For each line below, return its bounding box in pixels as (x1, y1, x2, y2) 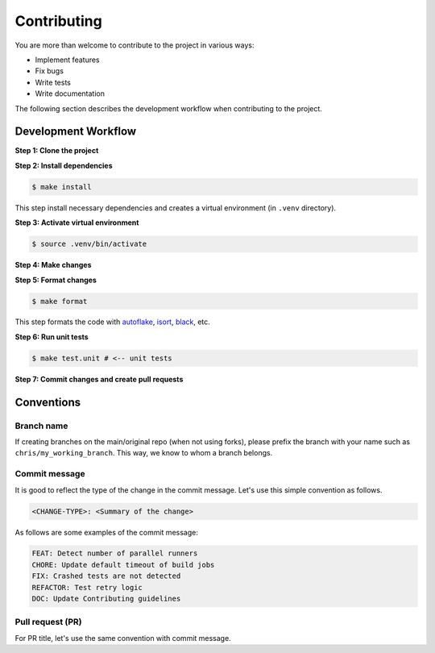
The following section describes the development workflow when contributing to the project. (14, 103, 322, 113)
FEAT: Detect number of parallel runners (31, 549, 198, 558)
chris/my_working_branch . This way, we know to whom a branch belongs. (14, 448, 273, 458)
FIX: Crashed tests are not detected (31, 572, 181, 580)
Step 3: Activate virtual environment (14, 218, 139, 227)
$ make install (31, 182, 92, 191)
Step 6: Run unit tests (14, 331, 89, 342)
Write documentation (35, 89, 105, 98)
